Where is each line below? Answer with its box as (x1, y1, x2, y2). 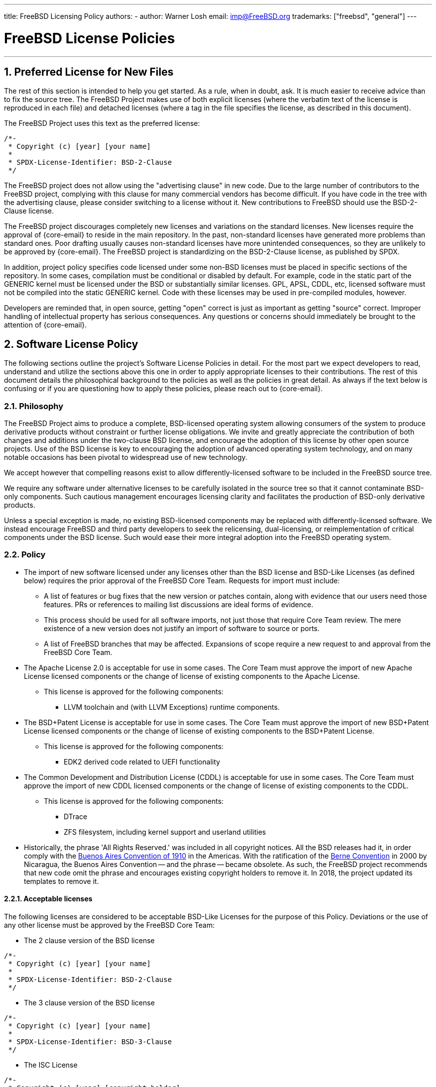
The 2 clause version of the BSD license (24, 936, 155, 945)
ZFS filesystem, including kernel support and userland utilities (64, 827, 266, 836)
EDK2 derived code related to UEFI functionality (64, 757, 220, 766)
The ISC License (24, 1060, 78, 1069)
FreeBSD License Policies (4, 29, 175, 47)
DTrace (64, 812, 88, 821)
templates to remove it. (24, 876, 99, 885)
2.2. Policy (4, 549, 46, 560)
